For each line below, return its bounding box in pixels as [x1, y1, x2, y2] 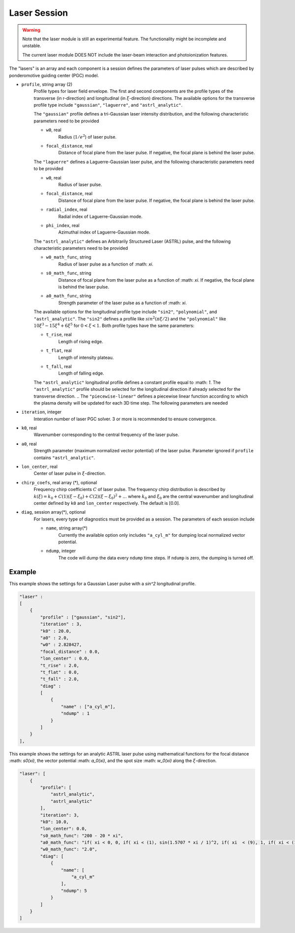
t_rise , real [46, 332, 72, 338]
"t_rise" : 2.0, [40, 663, 80, 668]
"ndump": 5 [60, 888, 87, 893]
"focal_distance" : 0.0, [40, 649, 100, 654]
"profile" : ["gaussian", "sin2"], [40, 614, 126, 620]
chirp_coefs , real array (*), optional [21, 479, 97, 485]
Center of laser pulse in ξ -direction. [33, 470, 106, 476]
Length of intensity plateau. [58, 354, 114, 360]
